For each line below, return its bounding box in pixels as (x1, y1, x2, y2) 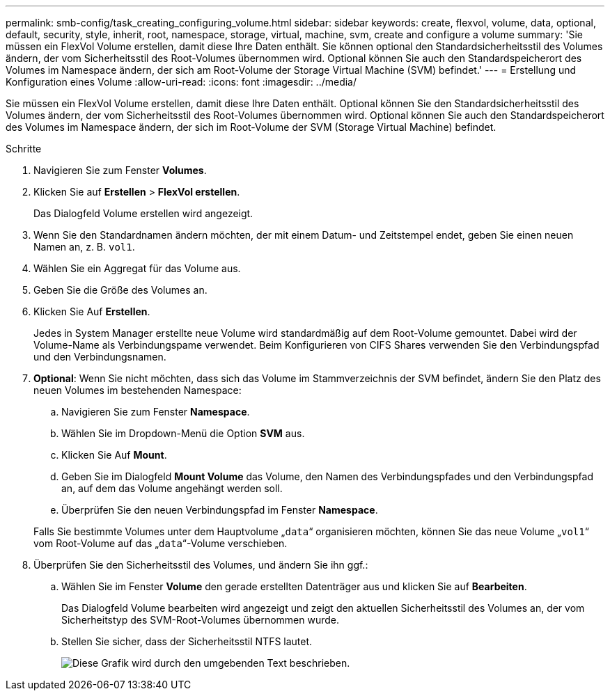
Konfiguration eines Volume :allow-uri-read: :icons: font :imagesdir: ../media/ (6, 76, 357, 88)
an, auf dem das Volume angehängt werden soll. (61, 482, 283, 494)
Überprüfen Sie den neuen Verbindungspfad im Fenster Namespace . (61, 504, 378, 516)
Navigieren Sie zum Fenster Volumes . (33, 164, 207, 176)
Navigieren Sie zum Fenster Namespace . (61, 406, 250, 418)
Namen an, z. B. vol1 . (33, 241, 135, 253)
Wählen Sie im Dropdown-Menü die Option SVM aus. (61, 427, 305, 439)
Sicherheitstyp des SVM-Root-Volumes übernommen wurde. (61, 614, 339, 626)
